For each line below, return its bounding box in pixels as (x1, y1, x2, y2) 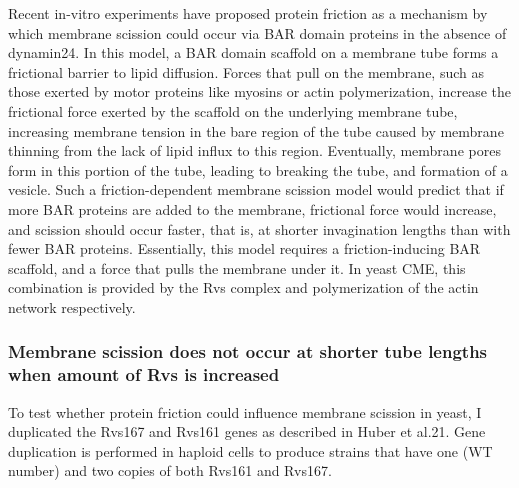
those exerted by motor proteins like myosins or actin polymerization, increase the (8, 81, 512, 102)
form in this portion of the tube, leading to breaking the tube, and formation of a (8, 159, 508, 180)
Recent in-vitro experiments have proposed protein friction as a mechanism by (8, 3, 488, 23)
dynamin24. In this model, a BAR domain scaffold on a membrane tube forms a (8, 42, 499, 63)
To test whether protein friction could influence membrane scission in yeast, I (8, 401, 482, 422)
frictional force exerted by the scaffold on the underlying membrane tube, (8, 100, 458, 121)
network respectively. (8, 296, 136, 317)
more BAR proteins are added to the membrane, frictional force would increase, (8, 198, 497, 219)
